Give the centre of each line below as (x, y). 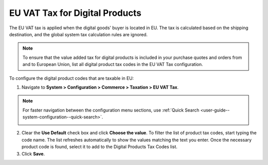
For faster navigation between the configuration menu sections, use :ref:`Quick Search (111, 110)
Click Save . (33, 154)
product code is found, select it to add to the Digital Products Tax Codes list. (100, 147)
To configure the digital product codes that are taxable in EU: (71, 78)
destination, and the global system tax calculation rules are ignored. (78, 34)
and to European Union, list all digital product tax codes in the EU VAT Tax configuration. (113, 64)
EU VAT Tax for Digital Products (75, 13)
